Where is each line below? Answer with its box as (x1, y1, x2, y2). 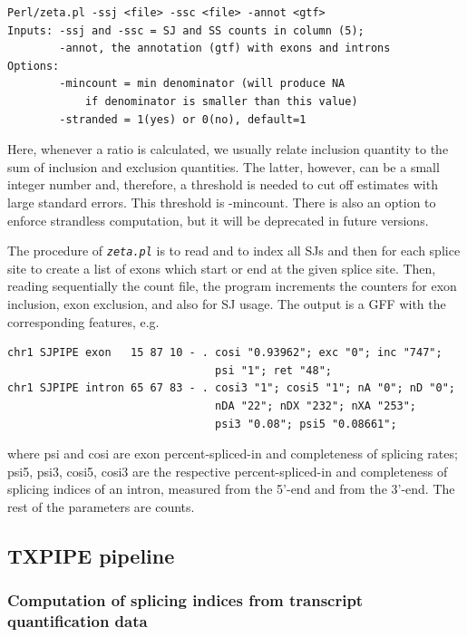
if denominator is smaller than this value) (84, 94, 358, 108)
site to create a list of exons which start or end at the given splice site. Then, (7, 258, 436, 277)
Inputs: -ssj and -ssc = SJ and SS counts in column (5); (7, 24, 365, 37)
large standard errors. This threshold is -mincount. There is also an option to (7, 192, 436, 211)
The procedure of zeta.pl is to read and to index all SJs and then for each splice (7, 241, 461, 260)
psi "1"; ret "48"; (215, 363, 332, 377)
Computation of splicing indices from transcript (7, 589, 364, 612)
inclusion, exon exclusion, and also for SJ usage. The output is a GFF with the (7, 294, 446, 313)
